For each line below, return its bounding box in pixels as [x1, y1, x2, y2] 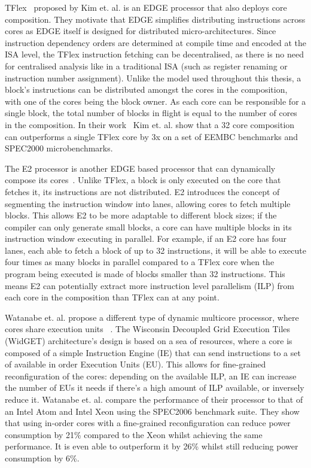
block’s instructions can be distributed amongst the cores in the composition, [5, 83, 288, 96]
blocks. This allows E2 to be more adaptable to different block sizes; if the [5, 209, 277, 221]
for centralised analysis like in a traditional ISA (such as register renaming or [5, 59, 288, 72]
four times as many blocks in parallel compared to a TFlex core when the [5, 256, 275, 268]
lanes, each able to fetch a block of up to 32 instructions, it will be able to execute [5, 244, 306, 256]
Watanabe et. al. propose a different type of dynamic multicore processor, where [5, 311, 299, 323]
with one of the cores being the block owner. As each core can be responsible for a [5, 95, 306, 107]
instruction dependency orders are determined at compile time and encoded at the [5, 36, 306, 48]
